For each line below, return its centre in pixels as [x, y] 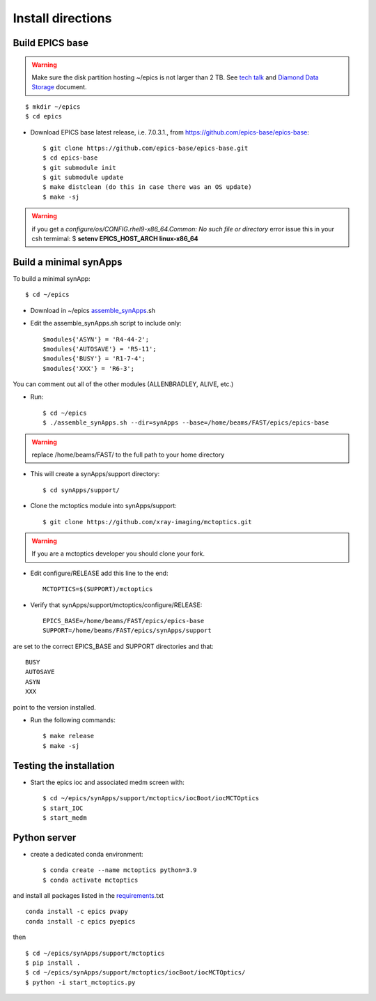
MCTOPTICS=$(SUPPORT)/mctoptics [98, 589]
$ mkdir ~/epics [53, 107]
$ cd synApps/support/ [81, 490]
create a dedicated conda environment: [87, 854]
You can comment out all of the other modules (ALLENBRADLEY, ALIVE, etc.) [123, 384]
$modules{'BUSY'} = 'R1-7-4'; [94, 359]
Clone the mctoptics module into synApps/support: [103, 506]
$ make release [69, 736]
